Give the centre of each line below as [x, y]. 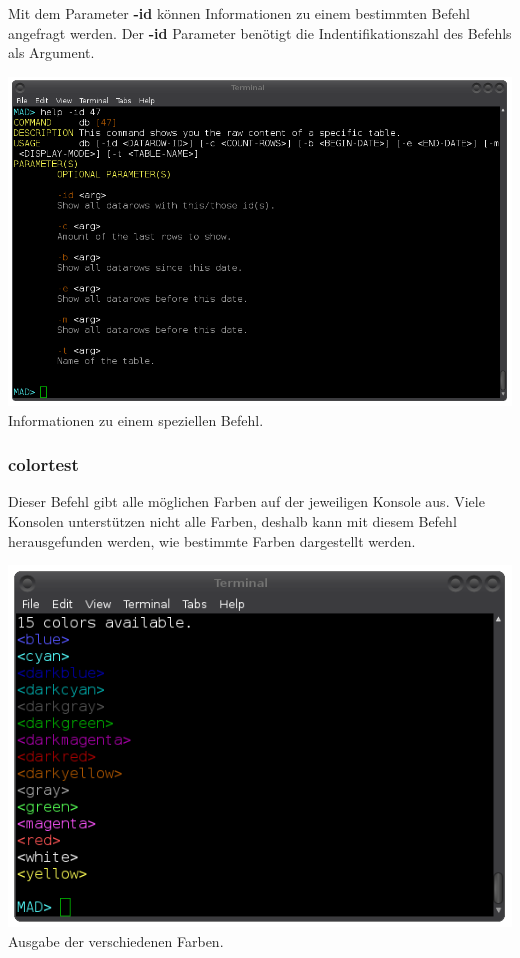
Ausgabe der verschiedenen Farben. [116, 940]
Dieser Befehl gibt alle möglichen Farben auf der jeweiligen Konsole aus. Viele [246, 501]
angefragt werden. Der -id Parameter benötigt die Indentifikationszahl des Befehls [260, 32]
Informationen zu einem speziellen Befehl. [136, 419]
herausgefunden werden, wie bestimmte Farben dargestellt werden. [212, 540]
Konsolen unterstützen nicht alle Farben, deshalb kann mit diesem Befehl [232, 521]
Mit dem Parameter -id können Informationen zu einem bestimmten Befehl [239, 13]
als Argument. [51, 52]
